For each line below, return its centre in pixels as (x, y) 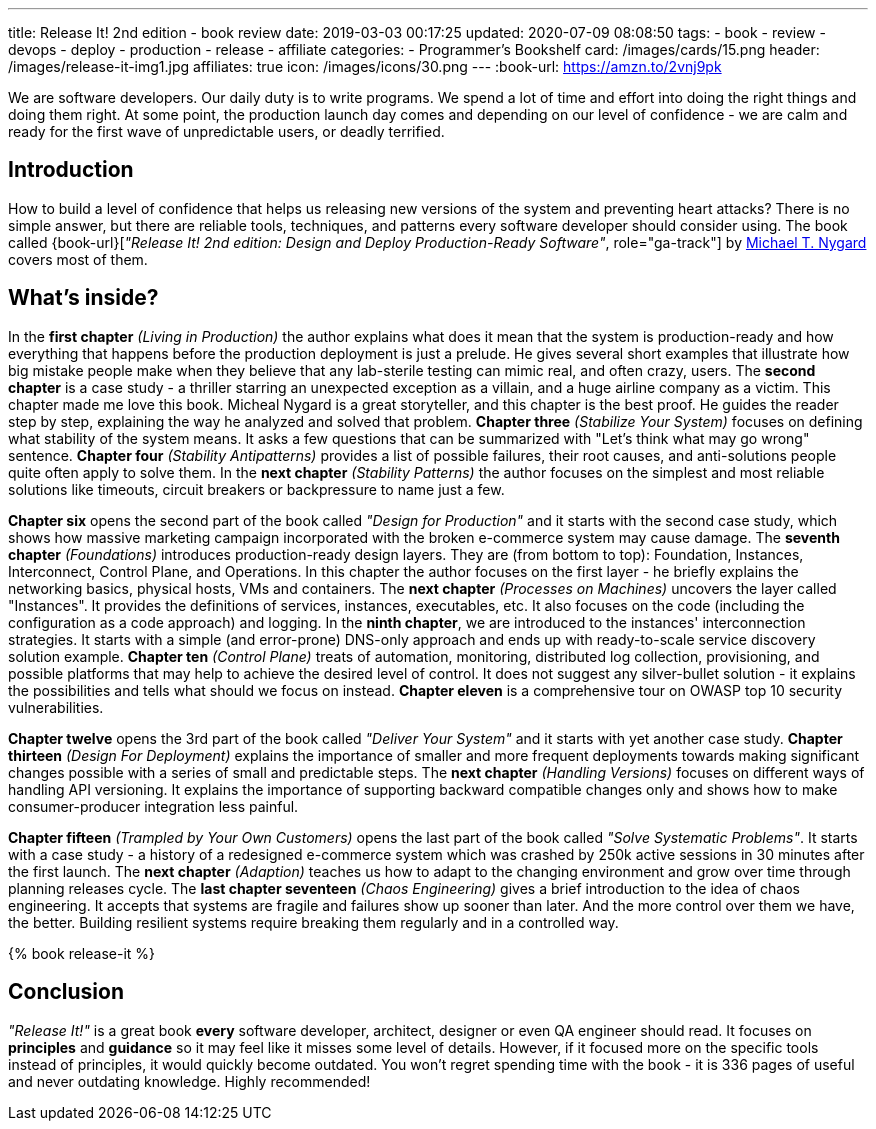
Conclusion (66, 992)
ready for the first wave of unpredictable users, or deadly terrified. (226, 131)
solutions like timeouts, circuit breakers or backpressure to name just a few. (256, 489)
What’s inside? (83, 298)
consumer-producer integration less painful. (153, 806)
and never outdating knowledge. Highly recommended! (189, 1081)
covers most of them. (78, 259)
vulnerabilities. (56, 707)
